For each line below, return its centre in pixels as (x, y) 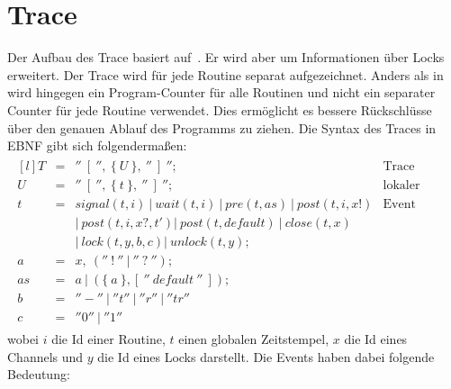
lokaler (401, 185)
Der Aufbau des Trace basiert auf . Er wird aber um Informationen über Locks (226, 57)
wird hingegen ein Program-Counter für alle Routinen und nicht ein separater (221, 92)
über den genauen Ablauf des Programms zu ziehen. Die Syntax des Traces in (222, 127)
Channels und (45, 356)
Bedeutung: (39, 374)
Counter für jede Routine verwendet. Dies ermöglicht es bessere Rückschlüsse (220, 109)
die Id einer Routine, (108, 339)
